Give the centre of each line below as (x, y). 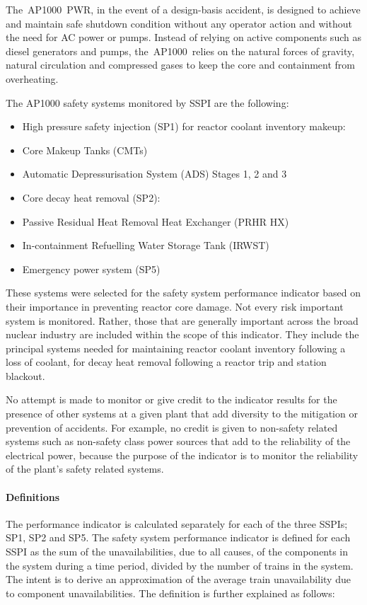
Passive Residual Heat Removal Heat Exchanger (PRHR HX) (156, 221)
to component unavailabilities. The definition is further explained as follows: (170, 593)
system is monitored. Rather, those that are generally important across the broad (182, 320)
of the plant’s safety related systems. (85, 469)
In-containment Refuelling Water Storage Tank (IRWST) (146, 245)
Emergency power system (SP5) (91, 269)
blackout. (25, 375)
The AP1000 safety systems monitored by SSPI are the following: (147, 102)
